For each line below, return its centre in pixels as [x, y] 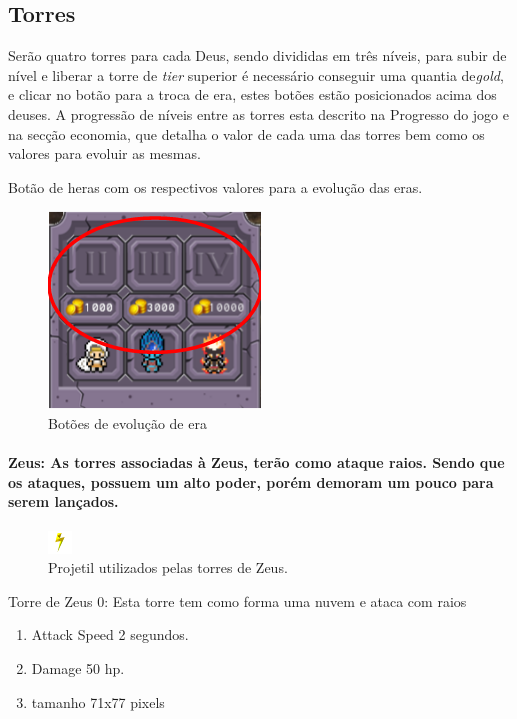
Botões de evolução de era [127, 422]
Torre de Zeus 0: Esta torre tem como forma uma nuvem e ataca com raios [237, 600]
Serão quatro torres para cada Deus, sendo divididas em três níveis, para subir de [257, 55]
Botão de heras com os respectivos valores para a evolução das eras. [215, 186]
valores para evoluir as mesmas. [104, 153]
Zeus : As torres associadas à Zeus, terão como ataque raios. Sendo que [256, 462]
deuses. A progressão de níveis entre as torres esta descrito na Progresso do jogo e [258, 113]
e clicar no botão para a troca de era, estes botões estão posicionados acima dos [252, 94]
